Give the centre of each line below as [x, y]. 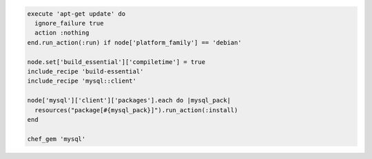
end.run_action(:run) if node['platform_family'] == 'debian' [134, 42]
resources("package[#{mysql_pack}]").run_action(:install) [136, 110]
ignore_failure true [69, 23]
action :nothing [62, 33]
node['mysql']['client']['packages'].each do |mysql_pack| [129, 100]
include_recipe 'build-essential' [85, 71]
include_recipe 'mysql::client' [82, 81]
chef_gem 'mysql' [56, 139]
